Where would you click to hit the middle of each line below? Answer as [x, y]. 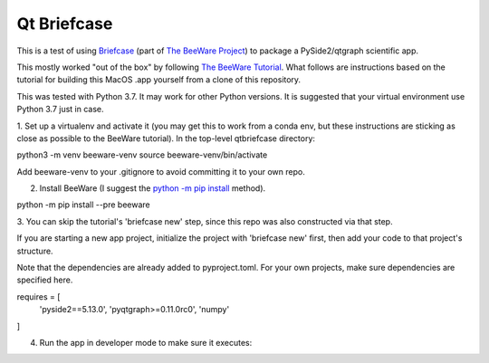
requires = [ [38, 296]
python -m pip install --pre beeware [83, 205]
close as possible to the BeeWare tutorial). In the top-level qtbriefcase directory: [166, 138]
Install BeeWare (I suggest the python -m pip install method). [153, 188]
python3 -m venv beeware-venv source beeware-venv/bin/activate [142, 155]
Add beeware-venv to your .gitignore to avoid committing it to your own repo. [161, 171]
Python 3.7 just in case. [60, 110]
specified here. [45, 280]
